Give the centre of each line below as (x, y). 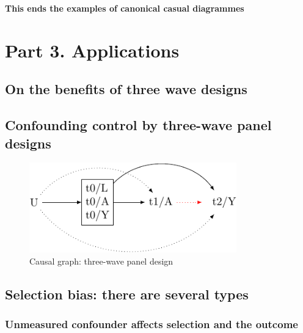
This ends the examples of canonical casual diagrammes (125, 8)
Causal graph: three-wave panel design (101, 261)
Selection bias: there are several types (127, 294)
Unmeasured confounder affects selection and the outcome (151, 324)
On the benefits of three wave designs (126, 89)
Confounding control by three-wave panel (138, 125)
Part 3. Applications (92, 50)
